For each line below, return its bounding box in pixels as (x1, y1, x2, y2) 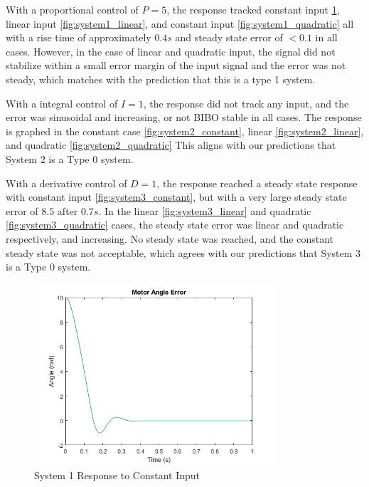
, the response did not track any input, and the (143, 95, 349, 110)
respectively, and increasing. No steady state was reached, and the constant (6, 231, 333, 246)
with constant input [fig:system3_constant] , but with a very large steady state (6, 189, 347, 204)
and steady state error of (175, 30, 283, 45)
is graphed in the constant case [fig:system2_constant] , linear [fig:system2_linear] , (6, 123, 364, 138)
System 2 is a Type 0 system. (6, 151, 134, 166)
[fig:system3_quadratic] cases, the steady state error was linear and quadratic (6, 217, 344, 232)
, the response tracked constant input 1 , (166, 2, 340, 16)
